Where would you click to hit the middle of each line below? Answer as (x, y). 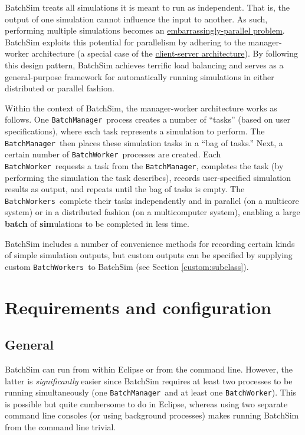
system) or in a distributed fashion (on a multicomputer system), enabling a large (152, 212)
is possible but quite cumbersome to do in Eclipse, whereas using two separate (146, 403)
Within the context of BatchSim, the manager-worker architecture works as (141, 108)
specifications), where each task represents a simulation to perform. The (135, 131)
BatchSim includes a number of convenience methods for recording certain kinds (150, 243)
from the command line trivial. (60, 427)
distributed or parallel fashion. (60, 88)
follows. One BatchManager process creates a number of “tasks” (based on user (148, 119)
